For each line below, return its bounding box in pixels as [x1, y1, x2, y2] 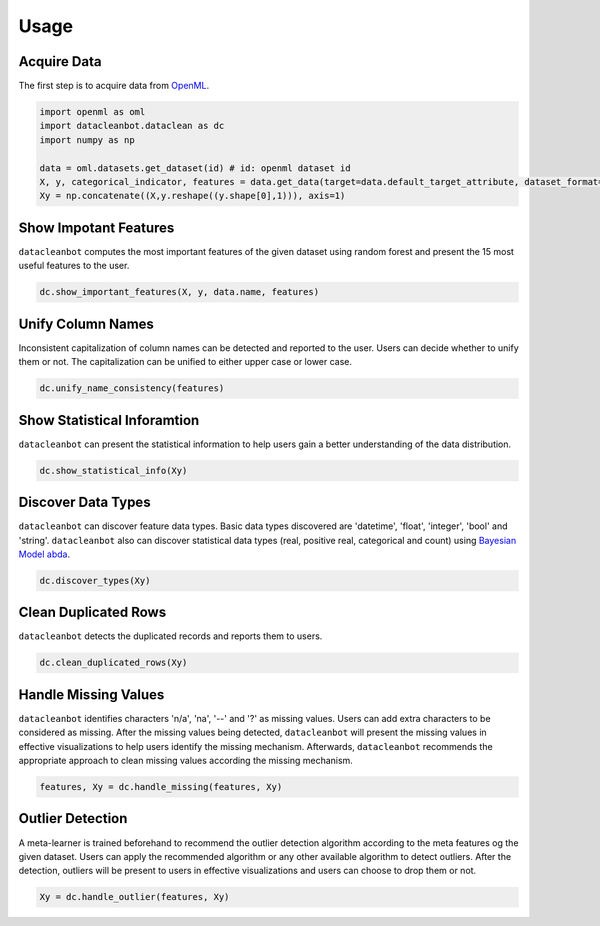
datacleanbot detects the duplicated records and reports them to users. [18, 630, 323, 642]
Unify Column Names [18, 315, 155, 332]
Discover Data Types [18, 494, 151, 511]
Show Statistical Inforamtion [18, 411, 200, 429]
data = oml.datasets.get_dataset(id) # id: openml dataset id [39, 162, 351, 174]
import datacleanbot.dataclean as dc [39, 120, 225, 132]
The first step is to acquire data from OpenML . [18, 80, 210, 92]
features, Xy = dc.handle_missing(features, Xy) [39, 781, 283, 793]
